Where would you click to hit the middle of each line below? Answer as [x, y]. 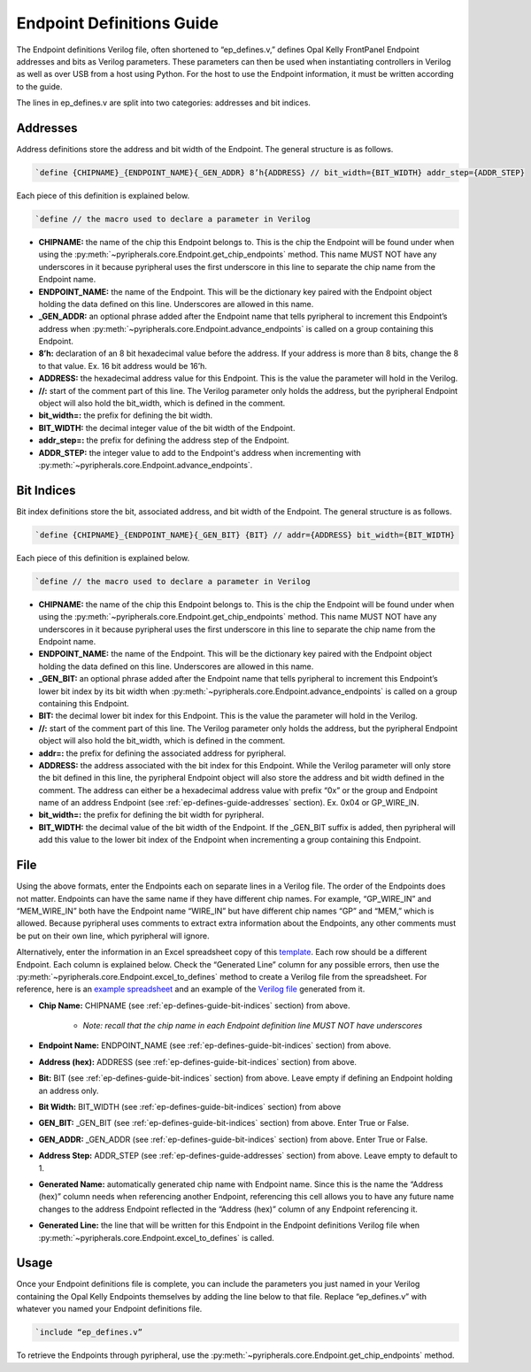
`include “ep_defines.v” [89, 1333]
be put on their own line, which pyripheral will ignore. [113, 936]
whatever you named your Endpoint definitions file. [109, 1309]
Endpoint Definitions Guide [117, 23]
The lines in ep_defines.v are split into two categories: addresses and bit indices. [164, 103]
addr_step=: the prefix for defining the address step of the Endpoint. [164, 440]
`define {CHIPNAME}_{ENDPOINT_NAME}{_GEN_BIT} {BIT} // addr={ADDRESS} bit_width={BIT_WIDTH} [245, 535]
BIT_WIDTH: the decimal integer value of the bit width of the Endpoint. [167, 428]
